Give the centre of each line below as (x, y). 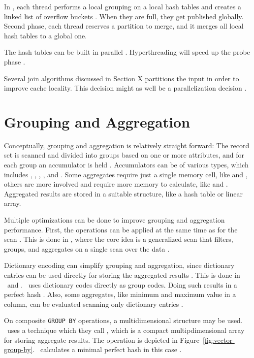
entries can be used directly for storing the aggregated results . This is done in (122, 275)
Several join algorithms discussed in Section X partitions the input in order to (122, 78)
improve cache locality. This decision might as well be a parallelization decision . (125, 88)
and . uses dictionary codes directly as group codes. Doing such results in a (122, 284)
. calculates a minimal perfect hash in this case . (107, 349)
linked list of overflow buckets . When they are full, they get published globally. (124, 16)
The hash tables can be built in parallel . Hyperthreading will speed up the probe (127, 52)
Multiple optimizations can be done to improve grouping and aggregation (114, 220)
